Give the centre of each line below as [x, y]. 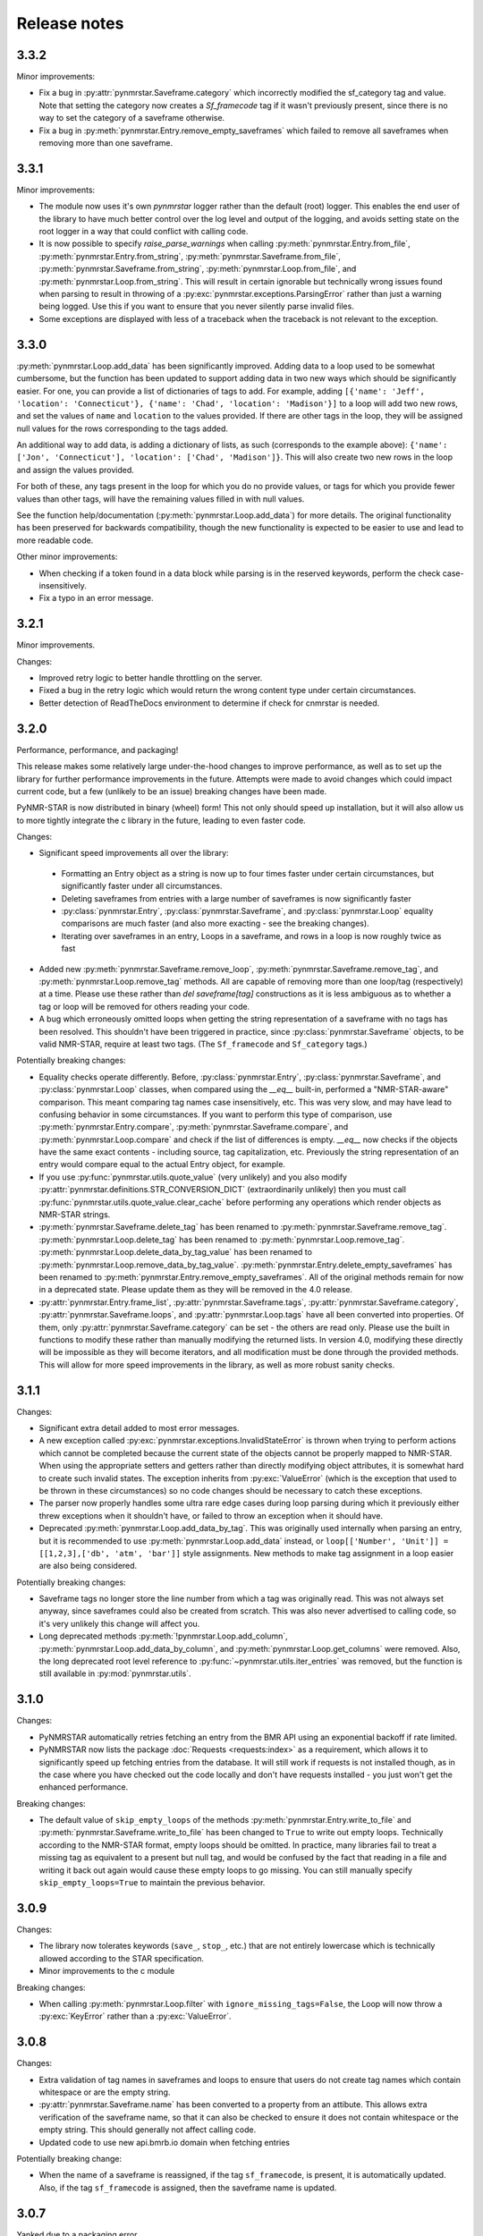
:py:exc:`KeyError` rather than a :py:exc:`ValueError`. [135, 2016]
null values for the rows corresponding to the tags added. [122, 428]
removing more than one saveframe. [106, 143]
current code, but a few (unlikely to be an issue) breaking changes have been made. [172, 791]
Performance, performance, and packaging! [97, 750]
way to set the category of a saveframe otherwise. [132, 118]
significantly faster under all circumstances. [142, 886]
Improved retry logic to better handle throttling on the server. [151, 678]
